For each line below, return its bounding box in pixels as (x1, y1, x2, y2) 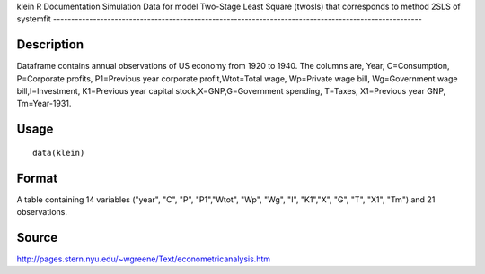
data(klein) (32, 148, 85, 158)
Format (16, 170, 58, 185)
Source (16, 229, 58, 245)
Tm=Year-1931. (16, 98, 72, 109)
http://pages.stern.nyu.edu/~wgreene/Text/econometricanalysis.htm (16, 253, 271, 264)
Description (16, 37, 84, 53)
